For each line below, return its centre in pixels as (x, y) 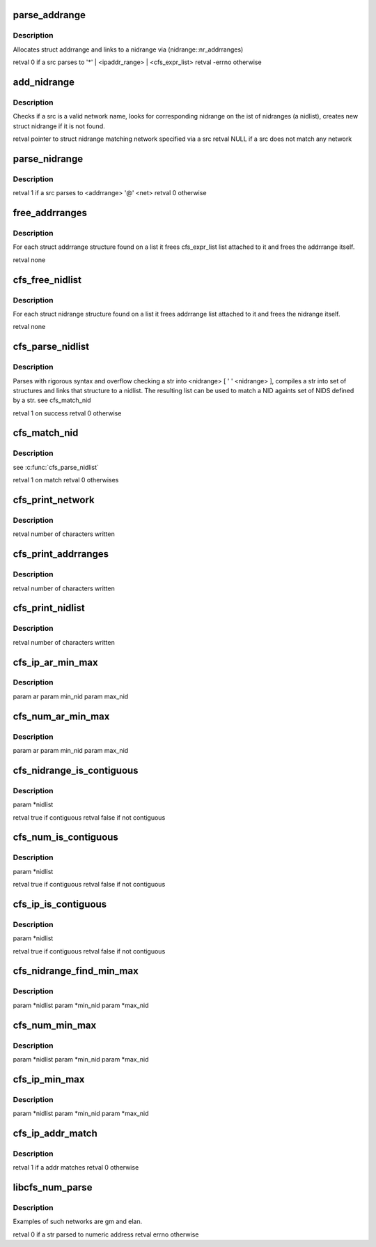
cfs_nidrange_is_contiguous (76, 770)
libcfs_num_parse (53, 1187)
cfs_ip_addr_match (55, 1133)
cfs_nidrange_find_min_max (76, 971)
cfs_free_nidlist (47, 280)
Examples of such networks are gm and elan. (78, 1222)
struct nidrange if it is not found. (59, 126)
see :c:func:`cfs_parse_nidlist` (56, 467)
